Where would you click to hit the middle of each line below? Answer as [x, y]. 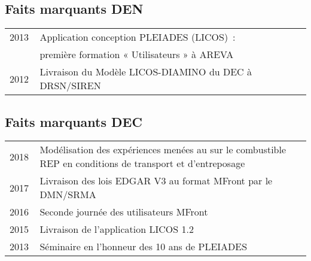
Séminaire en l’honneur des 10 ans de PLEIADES [144, 247]
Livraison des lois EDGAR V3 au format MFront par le [156, 181]
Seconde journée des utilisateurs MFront [124, 212]
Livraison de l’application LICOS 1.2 [117, 229]
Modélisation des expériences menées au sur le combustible [163, 150]
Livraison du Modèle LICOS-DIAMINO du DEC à [146, 72]
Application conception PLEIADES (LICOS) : [138, 37]
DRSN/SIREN [70, 86]
